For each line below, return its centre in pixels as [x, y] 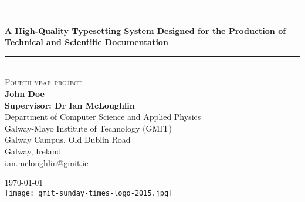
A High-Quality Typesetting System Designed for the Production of [145, 30]
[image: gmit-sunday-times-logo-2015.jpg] [89, 193]
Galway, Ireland [33, 151]
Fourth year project [44, 82]
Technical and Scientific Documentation [87, 42]
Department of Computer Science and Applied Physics [103, 117]
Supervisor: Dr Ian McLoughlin [70, 105]
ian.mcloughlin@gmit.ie [47, 162]
